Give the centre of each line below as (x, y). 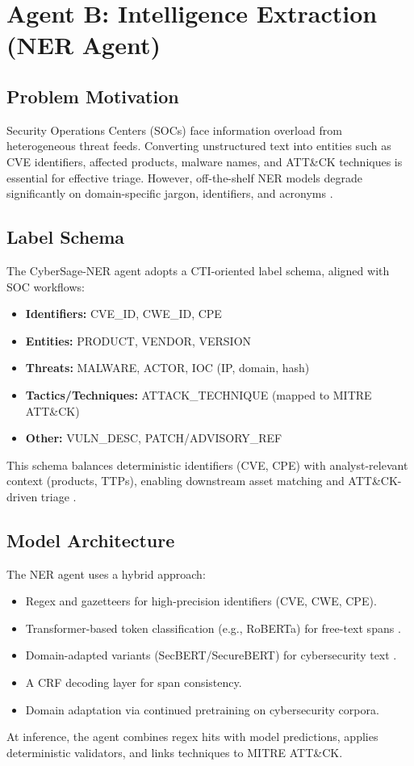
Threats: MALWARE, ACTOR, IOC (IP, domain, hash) (167, 368)
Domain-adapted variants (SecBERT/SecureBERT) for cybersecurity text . (211, 655)
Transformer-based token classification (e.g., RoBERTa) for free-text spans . (213, 628)
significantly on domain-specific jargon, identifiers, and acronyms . (170, 193)
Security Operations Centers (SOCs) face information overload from (174, 130)
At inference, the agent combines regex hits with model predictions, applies (192, 737)
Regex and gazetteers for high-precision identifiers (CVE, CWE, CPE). (201, 601)
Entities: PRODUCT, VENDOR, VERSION (138, 340)
